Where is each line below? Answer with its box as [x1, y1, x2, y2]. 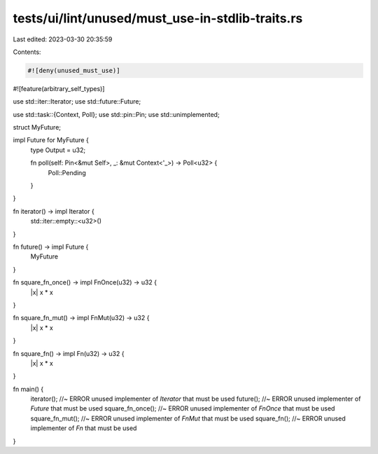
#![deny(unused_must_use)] [27, 67, 120, 74]
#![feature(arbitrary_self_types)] [13, 84, 105, 92]
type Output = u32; [30, 146, 86, 154]
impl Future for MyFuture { [13, 136, 89, 144]
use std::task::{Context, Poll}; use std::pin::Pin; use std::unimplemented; [13, 110, 220, 118]
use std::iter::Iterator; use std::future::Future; [13, 97, 141, 106]
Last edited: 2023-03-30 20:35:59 [13, 35, 113, 43]
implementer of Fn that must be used [30, 424, 137, 432]
